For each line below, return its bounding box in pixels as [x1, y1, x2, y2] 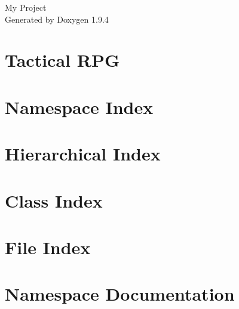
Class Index [5, 188, 103, 212]
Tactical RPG [5, 48, 120, 72]
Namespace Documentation [5, 282, 235, 306]
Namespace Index [5, 94, 154, 119]
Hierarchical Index [5, 141, 161, 166]
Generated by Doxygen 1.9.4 [5, 13, 109, 25]
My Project [5, 1, 47, 13]
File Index [5, 234, 91, 259]
